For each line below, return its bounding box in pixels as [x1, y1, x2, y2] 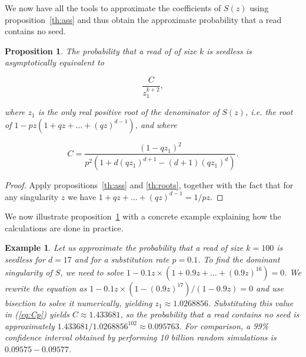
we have [67, 190, 97, 202]
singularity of [5, 266, 52, 278]
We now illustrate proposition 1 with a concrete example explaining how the [5, 210, 281, 222]
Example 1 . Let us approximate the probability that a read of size [5, 241, 244, 254]
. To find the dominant [198, 253, 280, 266]
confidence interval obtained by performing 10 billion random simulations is [5, 331, 277, 343]
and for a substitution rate [74, 253, 169, 266]
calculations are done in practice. [5, 221, 124, 234]
